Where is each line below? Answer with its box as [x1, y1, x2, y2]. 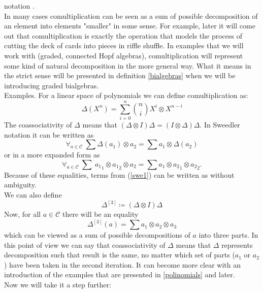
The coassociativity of [4, 119, 72, 130]
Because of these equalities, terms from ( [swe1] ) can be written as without [4, 169, 235, 180]
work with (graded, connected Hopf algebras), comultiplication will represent [4, 50, 243, 60]
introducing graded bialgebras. [4, 80, 99, 90]
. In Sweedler [200, 119, 240, 130]
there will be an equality [62, 209, 139, 219]
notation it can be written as [4, 129, 94, 140]
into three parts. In [199, 230, 258, 240]
